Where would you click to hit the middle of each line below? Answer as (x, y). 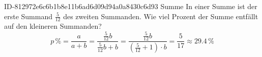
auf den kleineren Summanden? (53, 26)
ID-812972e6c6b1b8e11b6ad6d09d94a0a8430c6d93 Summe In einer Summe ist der (131, 6)
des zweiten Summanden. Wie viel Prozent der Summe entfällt (161, 16)
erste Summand (28, 16)
